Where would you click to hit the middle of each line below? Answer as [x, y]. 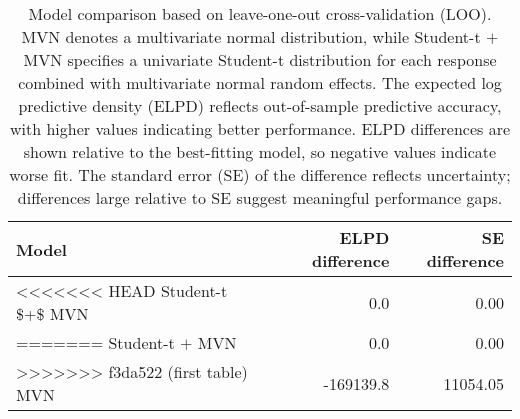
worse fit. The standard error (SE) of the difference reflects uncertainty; [260, 174]
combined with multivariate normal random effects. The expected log [260, 82]
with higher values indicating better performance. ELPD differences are [260, 128]
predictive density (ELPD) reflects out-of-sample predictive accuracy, [260, 105]
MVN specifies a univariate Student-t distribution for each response [260, 59]
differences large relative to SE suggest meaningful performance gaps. [260, 197]
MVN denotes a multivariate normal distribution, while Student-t [251, 36]
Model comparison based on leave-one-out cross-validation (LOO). [260, 13]
